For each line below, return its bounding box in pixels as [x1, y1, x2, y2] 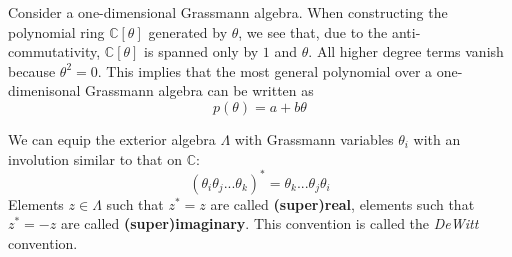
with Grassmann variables [234, 128, 394, 149]
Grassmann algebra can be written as [85, 80, 314, 101]
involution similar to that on [8, 148, 182, 169]
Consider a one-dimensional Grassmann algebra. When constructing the [8, 2, 448, 22]
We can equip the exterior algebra [8, 128, 216, 149]
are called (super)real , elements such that [210, 193, 475, 214]
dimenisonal [8, 80, 81, 101]
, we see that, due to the [238, 21, 388, 42]
